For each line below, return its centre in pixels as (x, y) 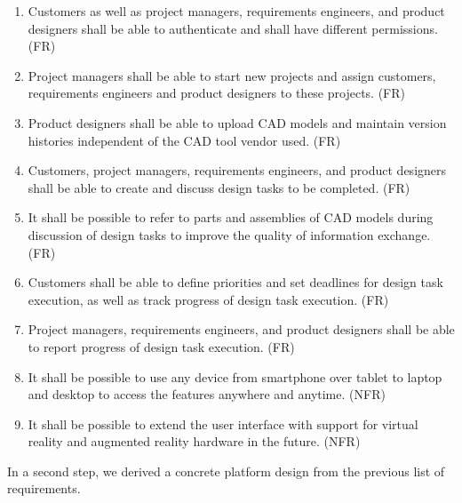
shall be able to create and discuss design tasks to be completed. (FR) (219, 187)
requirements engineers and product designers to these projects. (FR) (216, 93)
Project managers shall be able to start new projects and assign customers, (232, 75)
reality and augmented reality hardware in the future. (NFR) (194, 441)
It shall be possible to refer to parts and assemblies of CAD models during (231, 217)
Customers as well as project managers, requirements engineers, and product (236, 11)
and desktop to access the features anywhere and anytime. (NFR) (207, 394)
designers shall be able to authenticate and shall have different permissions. (233, 28)
